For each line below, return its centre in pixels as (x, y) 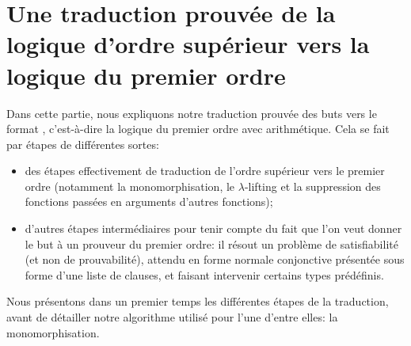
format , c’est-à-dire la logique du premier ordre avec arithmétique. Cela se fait (198, 129)
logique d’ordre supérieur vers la (188, 44)
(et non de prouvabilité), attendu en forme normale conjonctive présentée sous (215, 259)
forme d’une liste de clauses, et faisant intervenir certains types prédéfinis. (204, 274)
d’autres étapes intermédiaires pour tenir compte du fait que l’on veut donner (213, 228)
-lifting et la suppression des (312, 186)
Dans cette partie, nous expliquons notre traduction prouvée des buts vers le (192, 113)
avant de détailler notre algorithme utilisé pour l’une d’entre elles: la (172, 317)
